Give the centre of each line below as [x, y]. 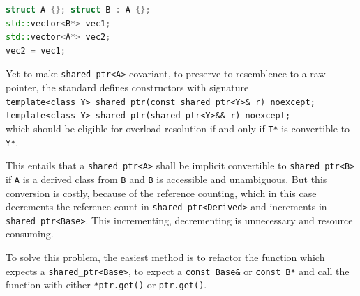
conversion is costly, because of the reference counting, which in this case [161, 193]
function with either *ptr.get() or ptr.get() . [106, 285]
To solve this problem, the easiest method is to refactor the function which [165, 257]
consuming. [30, 234]
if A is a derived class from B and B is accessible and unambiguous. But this [166, 179]
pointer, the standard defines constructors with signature [127, 87]
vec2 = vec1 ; [36, 50]
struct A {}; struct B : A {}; [78, 10]
